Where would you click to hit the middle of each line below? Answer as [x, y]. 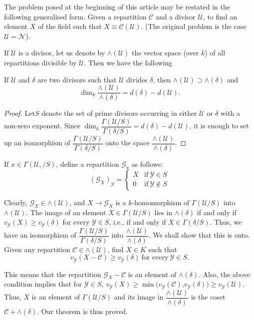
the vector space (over [165, 53]
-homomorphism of [161, 202]
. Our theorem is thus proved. [82, 311]
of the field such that [70, 26]
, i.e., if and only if [137, 222]
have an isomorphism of [40, 235]
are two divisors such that [77, 79]
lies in [163, 212]
